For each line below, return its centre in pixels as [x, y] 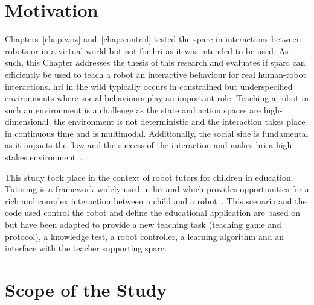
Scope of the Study [86, 289]
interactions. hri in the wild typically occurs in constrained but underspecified [149, 86]
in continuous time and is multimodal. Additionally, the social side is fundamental [157, 133]
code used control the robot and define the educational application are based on [153, 212]
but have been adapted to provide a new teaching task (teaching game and [143, 225]
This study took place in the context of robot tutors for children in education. [149, 177]
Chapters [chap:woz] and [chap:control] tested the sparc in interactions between [153, 39]
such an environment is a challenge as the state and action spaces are [133, 109]
